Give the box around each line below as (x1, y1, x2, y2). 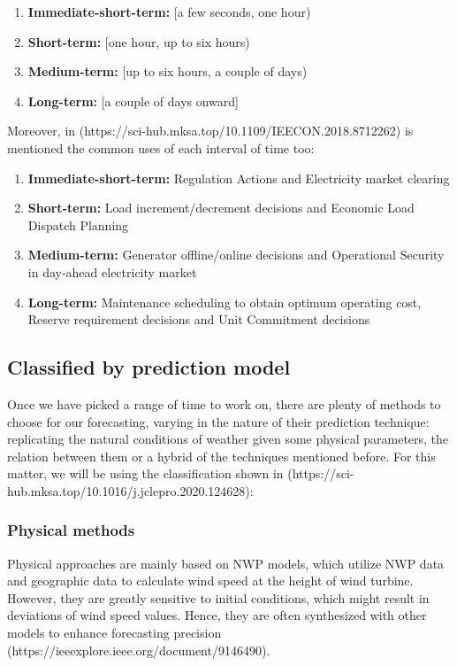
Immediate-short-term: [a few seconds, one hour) (27, 3, 311, 20)
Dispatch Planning (27, 215, 129, 234)
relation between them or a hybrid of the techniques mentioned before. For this (7, 446, 436, 465)
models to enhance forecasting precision (7, 623, 222, 642)
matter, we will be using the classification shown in (7, 464, 284, 483)
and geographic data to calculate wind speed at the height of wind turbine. (7, 571, 414, 590)
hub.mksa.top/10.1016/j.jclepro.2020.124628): (7, 481, 254, 499)
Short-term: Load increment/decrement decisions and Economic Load (27, 198, 415, 217)
